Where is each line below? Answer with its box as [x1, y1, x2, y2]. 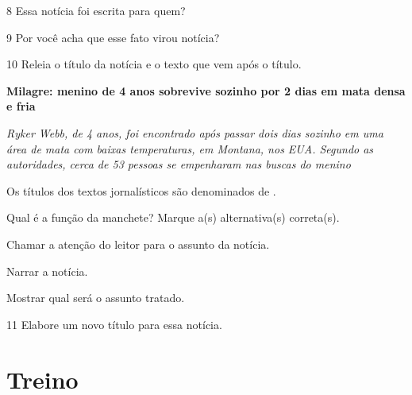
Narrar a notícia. [6, 262, 88, 279]
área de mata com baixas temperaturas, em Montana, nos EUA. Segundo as [6, 140, 374, 157]
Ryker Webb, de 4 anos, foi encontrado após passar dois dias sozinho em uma [6, 124, 383, 141]
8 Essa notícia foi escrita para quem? [6, 2, 186, 18]
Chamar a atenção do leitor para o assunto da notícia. [6, 235, 270, 252]
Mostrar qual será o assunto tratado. [6, 289, 185, 306]
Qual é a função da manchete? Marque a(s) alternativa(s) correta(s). [6, 209, 340, 226]
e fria [6, 98, 36, 114]
